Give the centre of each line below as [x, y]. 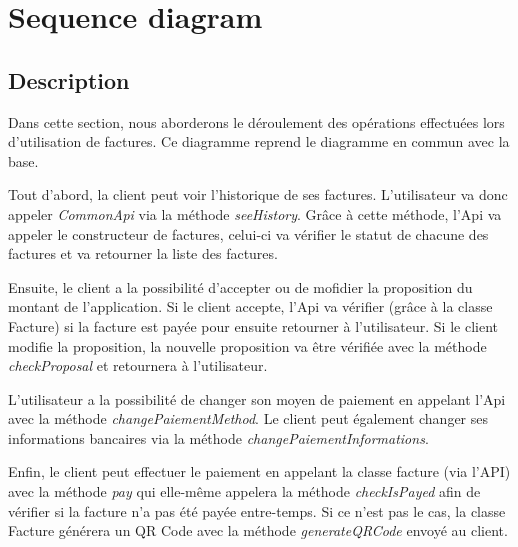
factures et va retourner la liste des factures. [143, 253]
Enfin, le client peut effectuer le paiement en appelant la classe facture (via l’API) [259, 471]
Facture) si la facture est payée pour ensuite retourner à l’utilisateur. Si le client [253, 325]
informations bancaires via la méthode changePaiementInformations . [218, 437]
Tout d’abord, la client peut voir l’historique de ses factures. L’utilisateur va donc [258, 194]
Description [69, 79]
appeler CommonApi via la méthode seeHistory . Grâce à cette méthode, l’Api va [255, 213]
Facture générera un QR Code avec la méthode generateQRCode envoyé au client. [258, 530]
